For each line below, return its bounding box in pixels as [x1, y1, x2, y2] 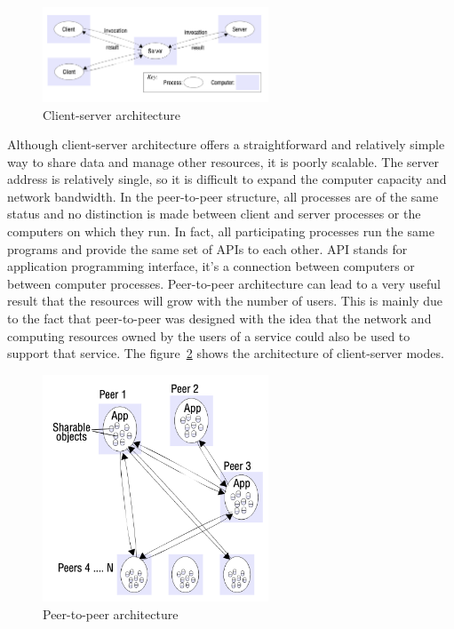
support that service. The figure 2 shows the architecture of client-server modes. [7, 344, 444, 362]
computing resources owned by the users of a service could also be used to [7, 326, 410, 345]
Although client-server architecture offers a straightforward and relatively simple [7, 135, 445, 154]
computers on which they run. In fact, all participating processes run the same [7, 222, 434, 241]
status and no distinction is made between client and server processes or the [7, 204, 421, 223]
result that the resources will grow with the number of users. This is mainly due [7, 291, 442, 310]
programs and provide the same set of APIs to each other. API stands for [7, 239, 408, 258]
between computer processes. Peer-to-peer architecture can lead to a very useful [7, 274, 441, 292]
